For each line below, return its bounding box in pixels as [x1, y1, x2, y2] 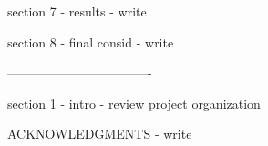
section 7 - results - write [7, 2, 147, 20]
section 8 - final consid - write [7, 32, 174, 51]
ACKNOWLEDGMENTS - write [7, 124, 192, 143]
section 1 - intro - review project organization [7, 93, 261, 112]
